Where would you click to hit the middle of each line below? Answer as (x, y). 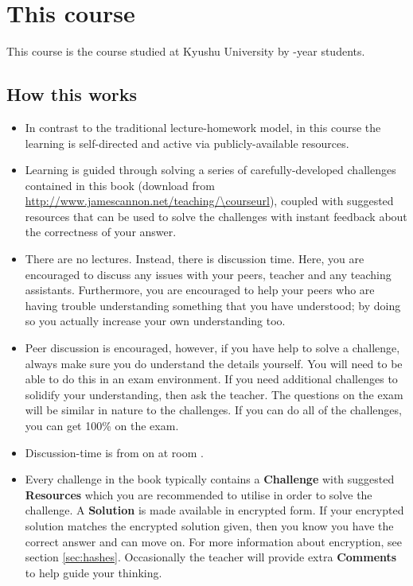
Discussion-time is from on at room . (114, 452)
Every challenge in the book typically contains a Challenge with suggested (210, 479)
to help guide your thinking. (94, 572)
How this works (72, 94)
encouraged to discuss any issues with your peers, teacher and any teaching (208, 274)
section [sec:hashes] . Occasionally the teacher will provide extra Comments (211, 557)
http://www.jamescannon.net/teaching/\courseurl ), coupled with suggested (209, 201)
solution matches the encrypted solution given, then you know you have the (209, 525)
